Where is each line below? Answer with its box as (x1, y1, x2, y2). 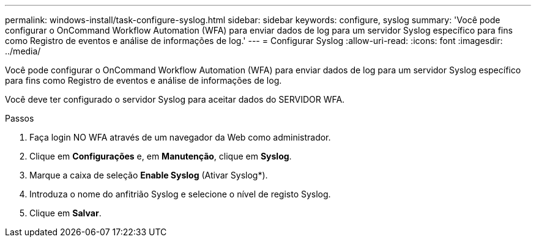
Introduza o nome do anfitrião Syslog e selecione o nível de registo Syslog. (29, 189, 331, 199)
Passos (5, 113, 34, 123)
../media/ (5, 46, 41, 56)
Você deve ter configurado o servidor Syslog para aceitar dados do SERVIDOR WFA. (5, 94, 345, 105)
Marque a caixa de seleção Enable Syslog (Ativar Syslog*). (29, 170, 268, 180)
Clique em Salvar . (29, 208, 102, 218)
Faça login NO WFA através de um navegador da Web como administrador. (29, 132, 331, 142)
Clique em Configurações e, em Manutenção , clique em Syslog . (29, 151, 292, 161)
